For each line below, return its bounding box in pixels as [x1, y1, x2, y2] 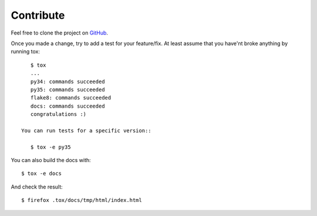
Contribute [11, 9, 65, 22]
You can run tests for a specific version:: [21, 127, 152, 134]
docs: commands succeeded [30, 102, 105, 109]
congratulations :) [30, 111, 87, 118]
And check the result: [11, 183, 63, 190]
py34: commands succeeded [30, 78, 105, 85]
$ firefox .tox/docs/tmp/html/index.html [21, 197, 142, 204]
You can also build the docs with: [11, 157, 91, 164]
